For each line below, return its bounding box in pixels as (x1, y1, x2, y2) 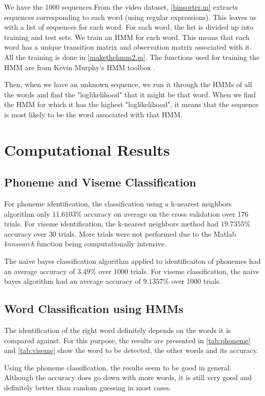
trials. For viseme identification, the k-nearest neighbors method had (4, 218, 219, 229)
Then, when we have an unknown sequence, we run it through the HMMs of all (4, 79, 252, 90)
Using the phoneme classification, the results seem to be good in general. (4, 362, 232, 372)
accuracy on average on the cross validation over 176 (84, 208, 249, 219)
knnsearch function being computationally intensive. (4, 238, 166, 249)
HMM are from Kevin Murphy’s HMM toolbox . (4, 61, 156, 72)
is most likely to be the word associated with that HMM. (4, 109, 183, 119)
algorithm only (4, 208, 50, 219)
